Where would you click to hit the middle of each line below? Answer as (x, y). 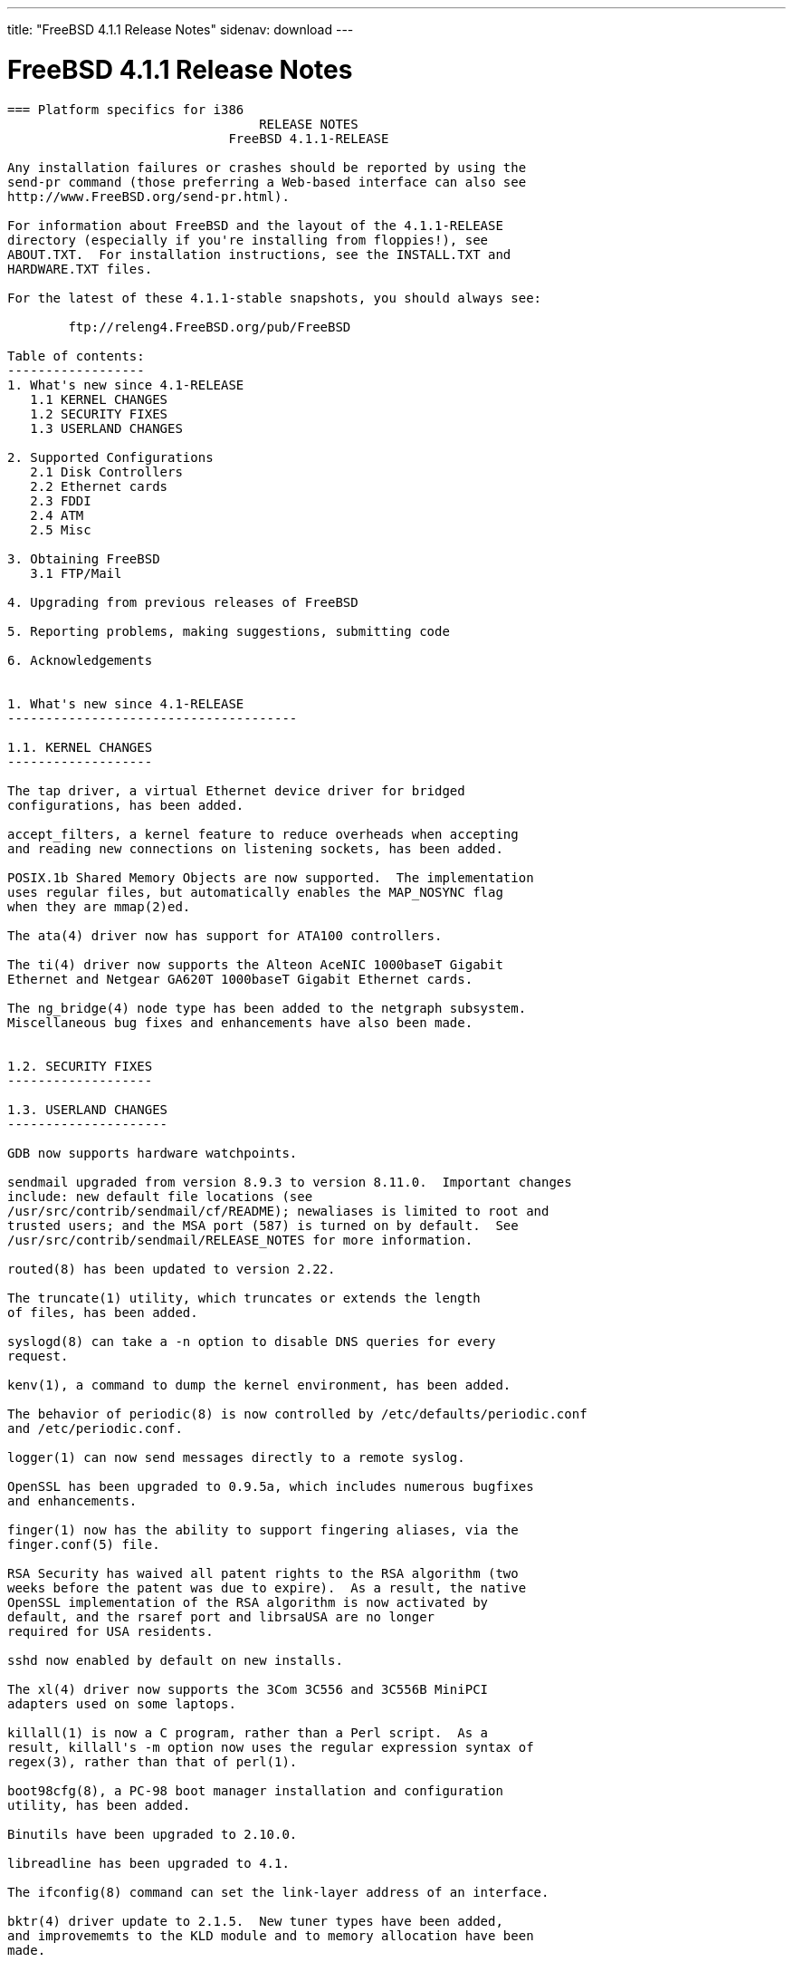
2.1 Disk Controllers (106, 471)
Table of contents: (76, 356)
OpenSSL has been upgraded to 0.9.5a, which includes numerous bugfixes (271, 1486)
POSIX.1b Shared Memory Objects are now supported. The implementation (271, 877)
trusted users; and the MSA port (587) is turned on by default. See (263, 1225)
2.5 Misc (61, 529)
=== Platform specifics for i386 (126, 109)
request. (38, 1356)
